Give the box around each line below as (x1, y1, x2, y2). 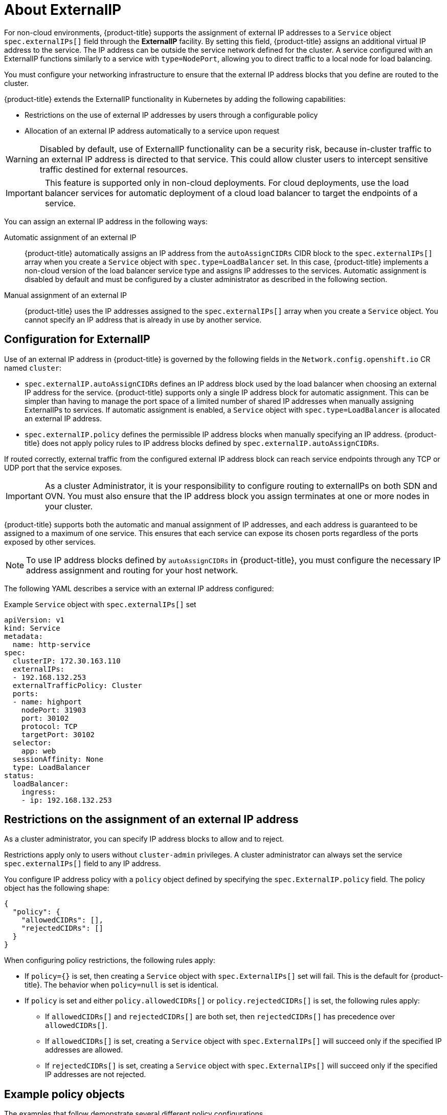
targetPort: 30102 (21, 730, 95, 739)
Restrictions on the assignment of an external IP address (4, 813, 299, 826)
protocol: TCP (21, 722, 78, 731)
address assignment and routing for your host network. (26, 565, 238, 575)
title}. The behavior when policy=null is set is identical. (25, 980, 218, 990)
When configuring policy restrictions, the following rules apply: (4, 956, 215, 965)
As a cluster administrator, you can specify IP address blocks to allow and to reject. (4, 834, 284, 844)
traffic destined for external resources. (39, 164, 188, 175)
